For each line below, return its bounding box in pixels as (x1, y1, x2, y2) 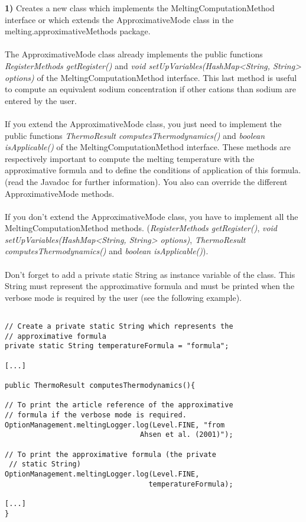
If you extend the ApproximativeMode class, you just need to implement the (5, 117, 282, 129)
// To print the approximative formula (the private (5, 450, 216, 459)
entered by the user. (5, 94, 77, 106)
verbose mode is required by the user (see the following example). (5, 291, 242, 303)
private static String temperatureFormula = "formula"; (5, 342, 229, 351)
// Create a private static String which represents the (5, 322, 233, 331)
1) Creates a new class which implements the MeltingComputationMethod (5, 2, 275, 14)
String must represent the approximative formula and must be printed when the (5, 280, 295, 292)
